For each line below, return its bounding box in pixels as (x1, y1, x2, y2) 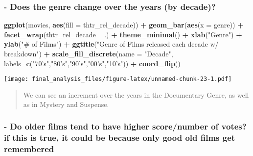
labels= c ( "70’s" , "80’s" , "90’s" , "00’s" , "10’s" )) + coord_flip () (4, 58, 181, 68)
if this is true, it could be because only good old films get (4, 131, 235, 143)
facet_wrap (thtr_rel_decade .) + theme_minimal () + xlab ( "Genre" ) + (4, 29, 242, 39)
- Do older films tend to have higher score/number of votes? (4, 120, 247, 132)
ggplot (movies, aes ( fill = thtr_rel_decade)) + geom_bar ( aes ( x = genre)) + (4, 20, 244, 30)
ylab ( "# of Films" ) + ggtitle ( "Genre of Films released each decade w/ (4, 39, 219, 49)
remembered (4, 142, 54, 155)
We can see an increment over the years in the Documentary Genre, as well (23, 89, 249, 100)
